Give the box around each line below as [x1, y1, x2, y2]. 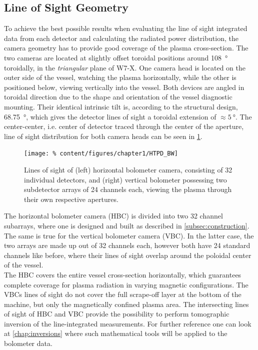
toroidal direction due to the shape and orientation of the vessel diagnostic [4, 91, 232, 102]
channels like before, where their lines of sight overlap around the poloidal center [4, 249, 251, 260]
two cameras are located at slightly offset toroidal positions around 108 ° [4, 52, 228, 62]
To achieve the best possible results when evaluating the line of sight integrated [4, 23, 247, 33]
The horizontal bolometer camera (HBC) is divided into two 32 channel [4, 210, 223, 221]
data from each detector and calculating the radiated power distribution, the [4, 32, 238, 43]
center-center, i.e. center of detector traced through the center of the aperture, [4, 121, 244, 131]
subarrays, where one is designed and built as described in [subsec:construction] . [4, 220, 249, 230]
